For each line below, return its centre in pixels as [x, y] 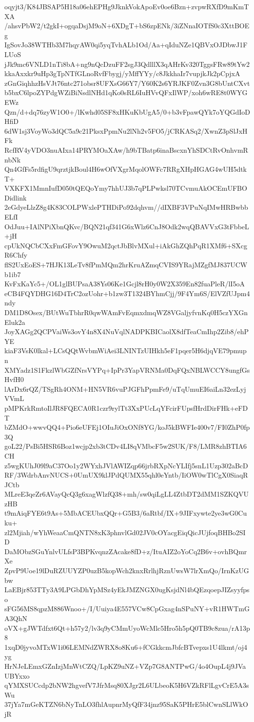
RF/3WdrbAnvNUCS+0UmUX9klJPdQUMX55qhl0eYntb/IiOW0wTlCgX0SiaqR [126, 475]
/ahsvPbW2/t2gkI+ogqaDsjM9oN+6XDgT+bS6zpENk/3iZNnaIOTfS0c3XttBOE [127, 26]
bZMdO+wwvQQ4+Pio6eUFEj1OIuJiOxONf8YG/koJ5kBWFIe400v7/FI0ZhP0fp [127, 427]
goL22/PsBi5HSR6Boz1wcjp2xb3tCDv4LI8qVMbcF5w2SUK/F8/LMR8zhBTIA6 [126, 446]
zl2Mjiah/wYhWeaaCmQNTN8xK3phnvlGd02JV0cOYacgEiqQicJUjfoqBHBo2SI [125, 532]
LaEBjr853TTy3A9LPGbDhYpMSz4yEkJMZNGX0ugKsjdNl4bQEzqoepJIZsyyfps [127, 590]
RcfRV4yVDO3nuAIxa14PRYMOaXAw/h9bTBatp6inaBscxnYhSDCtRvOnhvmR [126, 150]
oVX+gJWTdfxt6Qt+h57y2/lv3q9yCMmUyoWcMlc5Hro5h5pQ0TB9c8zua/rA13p [127, 628]
